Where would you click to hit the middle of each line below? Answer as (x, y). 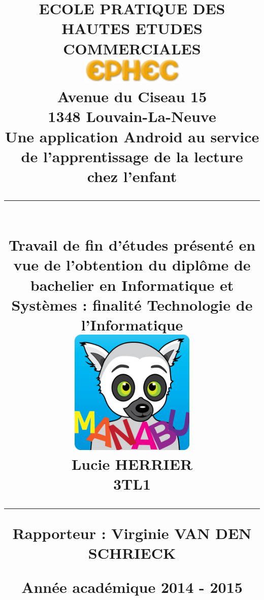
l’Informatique (132, 325)
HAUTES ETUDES (132, 28)
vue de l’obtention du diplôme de (132, 265)
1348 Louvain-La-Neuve (132, 116)
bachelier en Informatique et (132, 284)
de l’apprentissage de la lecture (132, 156)
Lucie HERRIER (132, 464)
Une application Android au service (132, 136)
